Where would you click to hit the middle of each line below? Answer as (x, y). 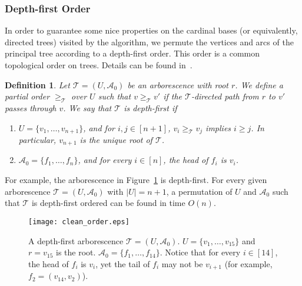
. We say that (87, 107)
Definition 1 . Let (37, 84)
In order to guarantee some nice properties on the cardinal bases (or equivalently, (151, 30)
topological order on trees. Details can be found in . (99, 65)
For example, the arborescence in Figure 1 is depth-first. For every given (136, 180)
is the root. (76, 252)
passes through (31, 107)
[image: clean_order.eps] (79, 222)
